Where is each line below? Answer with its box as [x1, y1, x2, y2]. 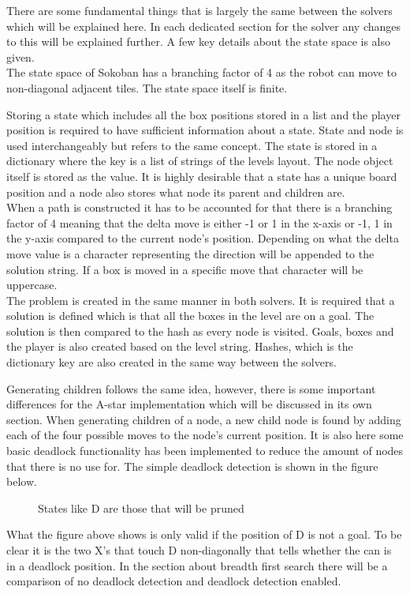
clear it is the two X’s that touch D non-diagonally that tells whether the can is [6, 542, 392, 558]
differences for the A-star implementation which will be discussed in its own [6, 396, 372, 412]
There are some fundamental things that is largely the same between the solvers [6, 2, 393, 18]
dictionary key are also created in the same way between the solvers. [6, 354, 337, 370]
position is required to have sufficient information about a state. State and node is [6, 122, 404, 138]
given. [6, 48, 35, 65]
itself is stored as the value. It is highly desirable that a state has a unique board [6, 167, 397, 184]
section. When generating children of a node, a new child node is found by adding [6, 411, 401, 427]
